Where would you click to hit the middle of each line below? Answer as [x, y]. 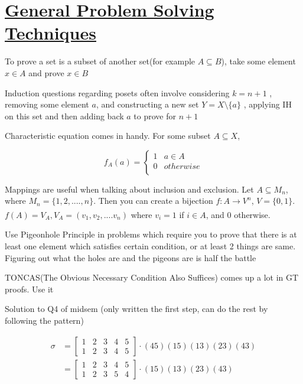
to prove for [155, 115]
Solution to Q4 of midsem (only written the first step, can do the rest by [136, 309]
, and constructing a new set [147, 104]
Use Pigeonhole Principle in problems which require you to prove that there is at [151, 234]
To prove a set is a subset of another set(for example [100, 61]
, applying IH [268, 104]
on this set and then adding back [64, 115]
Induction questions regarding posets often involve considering [117, 92]
